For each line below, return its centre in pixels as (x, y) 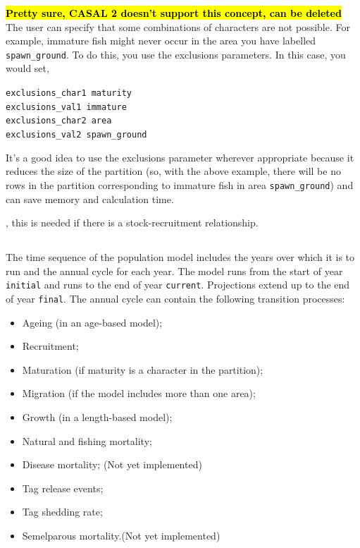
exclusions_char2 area (59, 121)
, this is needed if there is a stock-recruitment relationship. (132, 223)
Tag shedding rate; (62, 512)
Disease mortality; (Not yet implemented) (112, 464)
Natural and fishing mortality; (87, 440)
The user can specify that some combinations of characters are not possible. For (178, 26)
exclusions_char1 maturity (69, 93)
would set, (27, 68)
